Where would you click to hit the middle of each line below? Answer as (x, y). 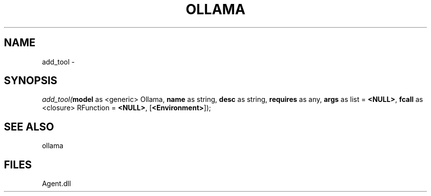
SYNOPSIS (31, 81)
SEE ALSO (29, 127)
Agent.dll (57, 184)
